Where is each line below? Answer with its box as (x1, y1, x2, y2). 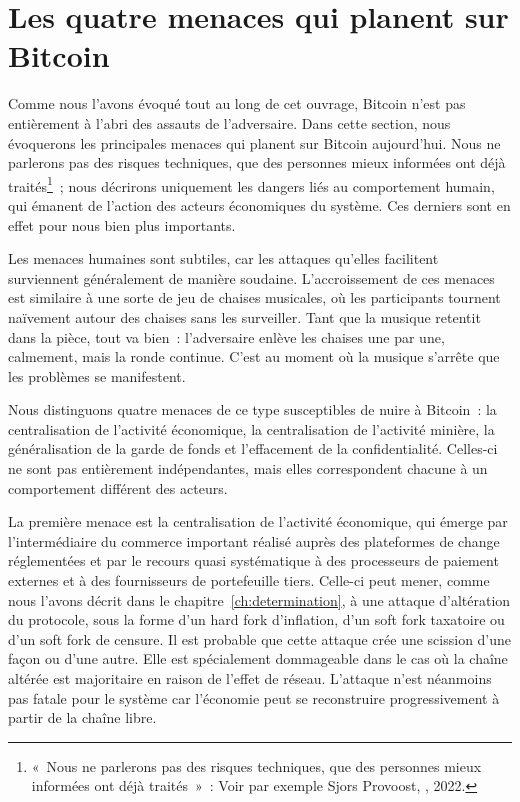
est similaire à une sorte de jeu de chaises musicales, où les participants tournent (8, 287, 501, 308)
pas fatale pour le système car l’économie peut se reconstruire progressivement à (8, 687, 500, 708)
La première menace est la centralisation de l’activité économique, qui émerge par (8, 511, 508, 532)
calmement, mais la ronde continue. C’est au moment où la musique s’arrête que (8, 346, 500, 367)
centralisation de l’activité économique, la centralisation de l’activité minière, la (8, 418, 495, 439)
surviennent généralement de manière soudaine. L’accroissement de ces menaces (8, 267, 495, 288)
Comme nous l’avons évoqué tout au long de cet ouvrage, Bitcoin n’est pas (8, 93, 466, 114)
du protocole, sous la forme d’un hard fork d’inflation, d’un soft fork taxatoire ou (8, 609, 505, 630)
